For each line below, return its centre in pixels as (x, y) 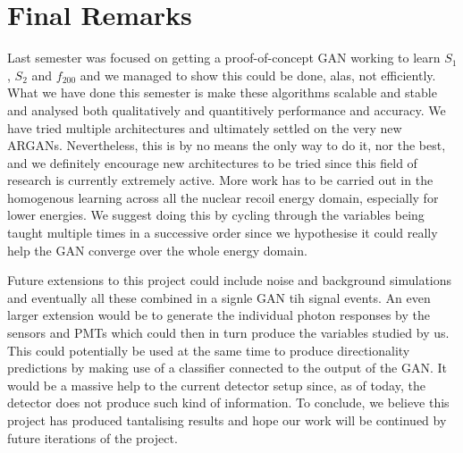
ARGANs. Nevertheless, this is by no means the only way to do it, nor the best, (227, 145)
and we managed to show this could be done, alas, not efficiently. (258, 75)
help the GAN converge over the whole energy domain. (157, 250)
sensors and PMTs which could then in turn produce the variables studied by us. (228, 333)
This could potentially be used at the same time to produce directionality (209, 350)
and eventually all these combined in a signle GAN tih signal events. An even (219, 297)
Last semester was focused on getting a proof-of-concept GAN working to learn (224, 58)
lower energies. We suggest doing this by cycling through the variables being (216, 215)
